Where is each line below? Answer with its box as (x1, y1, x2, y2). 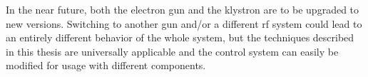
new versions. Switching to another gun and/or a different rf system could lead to (6, 16, 362, 31)
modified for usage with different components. (6, 58, 206, 73)
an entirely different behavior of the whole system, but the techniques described (6, 30, 354, 45)
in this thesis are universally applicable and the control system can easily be (6, 43, 339, 58)
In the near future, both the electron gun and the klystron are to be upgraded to (6, 2, 359, 16)
